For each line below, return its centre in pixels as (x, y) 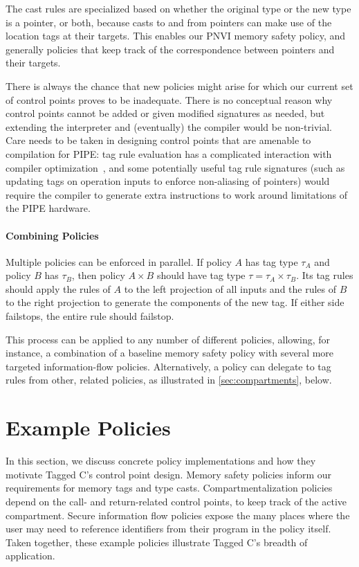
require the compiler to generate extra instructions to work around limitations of (177, 194)
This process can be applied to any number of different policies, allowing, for (168, 339)
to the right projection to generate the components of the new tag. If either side (175, 302)
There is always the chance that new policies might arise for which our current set (179, 85)
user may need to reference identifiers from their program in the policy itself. (168, 529)
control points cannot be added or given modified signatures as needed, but (165, 113)
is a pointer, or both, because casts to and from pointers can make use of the (169, 22)
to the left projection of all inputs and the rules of (230, 288)
